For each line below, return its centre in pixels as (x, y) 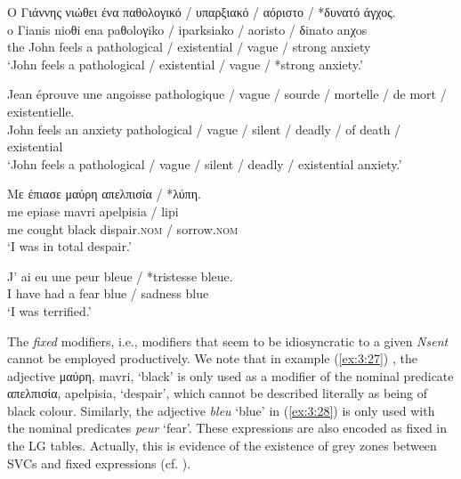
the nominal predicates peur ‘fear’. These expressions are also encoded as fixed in (227, 428)
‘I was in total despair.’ (69, 246)
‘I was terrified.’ (49, 310)
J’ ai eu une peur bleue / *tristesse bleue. (120, 276)
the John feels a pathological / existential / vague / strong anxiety (189, 47)
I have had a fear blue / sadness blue (108, 293)
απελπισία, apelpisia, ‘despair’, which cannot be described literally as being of (217, 393)
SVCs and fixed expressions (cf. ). (99, 463)
